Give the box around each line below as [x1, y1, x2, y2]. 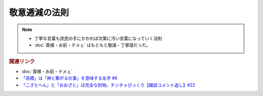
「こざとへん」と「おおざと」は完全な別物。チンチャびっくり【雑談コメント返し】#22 [21, 82, 196, 88]
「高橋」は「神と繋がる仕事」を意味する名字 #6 [21, 75, 118, 81]
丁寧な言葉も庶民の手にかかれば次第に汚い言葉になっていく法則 [34, 35, 163, 41]
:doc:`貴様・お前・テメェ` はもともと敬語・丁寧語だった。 [34, 42, 151, 48]
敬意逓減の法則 [9, 7, 69, 18]
